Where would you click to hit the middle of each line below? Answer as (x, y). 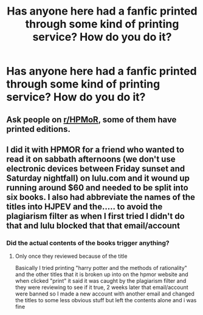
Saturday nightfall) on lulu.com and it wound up (98, 178)
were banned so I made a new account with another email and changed (105, 294)
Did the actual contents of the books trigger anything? (88, 243)
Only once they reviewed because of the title (71, 256)
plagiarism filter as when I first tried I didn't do (96, 216)
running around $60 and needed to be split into (97, 188)
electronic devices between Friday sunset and (96, 168)
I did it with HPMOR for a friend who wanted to (95, 149)
